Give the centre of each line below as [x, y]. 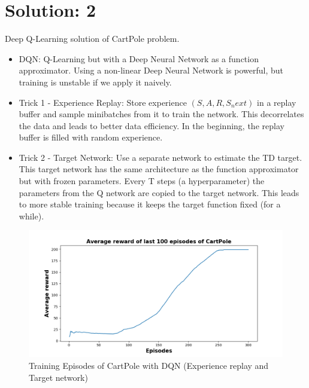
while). [31, 216]
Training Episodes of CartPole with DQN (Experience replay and [149, 366]
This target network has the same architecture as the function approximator [159, 169]
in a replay [277, 102]
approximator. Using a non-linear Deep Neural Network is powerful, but [151, 70]
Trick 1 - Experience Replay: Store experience [103, 102]
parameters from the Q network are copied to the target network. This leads [159, 192]
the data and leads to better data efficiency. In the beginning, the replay [152, 125]
